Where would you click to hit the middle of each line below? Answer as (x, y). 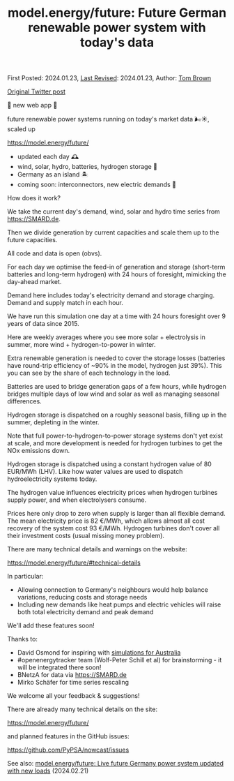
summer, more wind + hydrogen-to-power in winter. (81, 345)
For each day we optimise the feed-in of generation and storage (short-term (116, 267)
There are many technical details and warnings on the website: (97, 549)
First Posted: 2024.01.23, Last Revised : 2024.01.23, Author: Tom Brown (109, 78)
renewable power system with (117, 28)
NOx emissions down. (39, 451)
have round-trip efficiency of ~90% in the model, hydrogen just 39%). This (115, 366)
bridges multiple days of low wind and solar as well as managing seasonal (113, 394)
